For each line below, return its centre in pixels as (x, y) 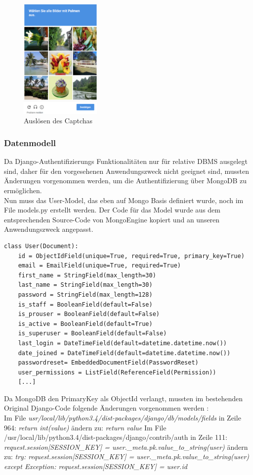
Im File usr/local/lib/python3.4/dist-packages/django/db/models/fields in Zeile (123, 418)
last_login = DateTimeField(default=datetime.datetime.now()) (123, 343)
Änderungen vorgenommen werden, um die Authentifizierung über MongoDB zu (126, 181)
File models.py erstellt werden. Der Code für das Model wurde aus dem (112, 210)
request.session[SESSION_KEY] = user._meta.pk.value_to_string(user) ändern (126, 447)
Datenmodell (30, 142)
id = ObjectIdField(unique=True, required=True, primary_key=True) (131, 256)
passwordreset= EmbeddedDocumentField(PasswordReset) (108, 363)
